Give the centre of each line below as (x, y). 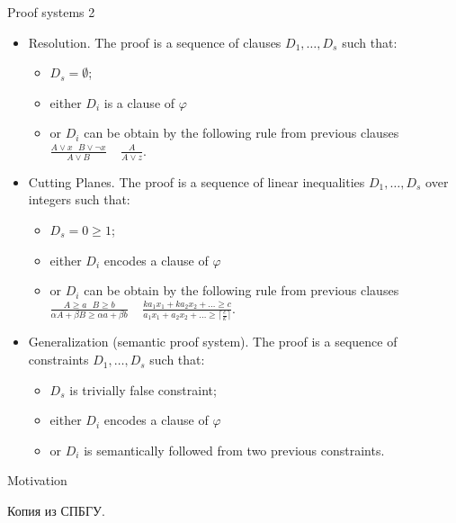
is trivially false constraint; (143, 389)
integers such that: (79, 199)
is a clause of (139, 102)
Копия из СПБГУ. (56, 511)
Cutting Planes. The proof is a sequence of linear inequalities (197, 181)
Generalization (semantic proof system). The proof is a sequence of (213, 342)
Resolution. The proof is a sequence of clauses (155, 42)
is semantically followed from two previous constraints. (234, 450)
